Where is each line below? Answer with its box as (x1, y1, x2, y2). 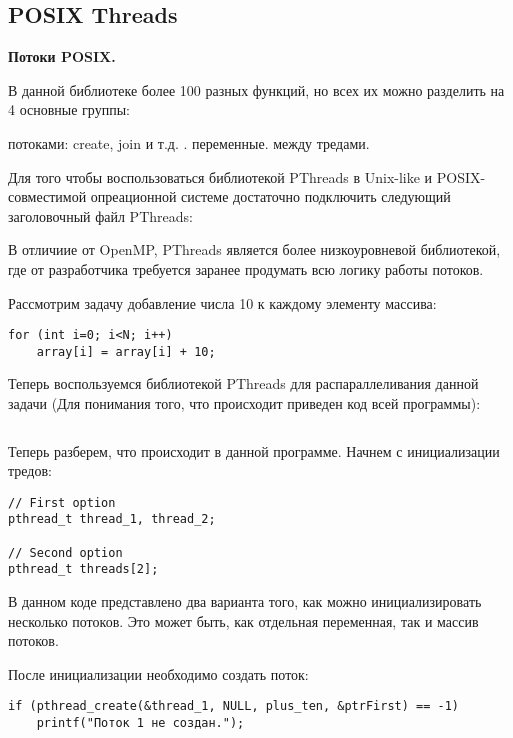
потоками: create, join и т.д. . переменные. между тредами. (8, 132, 370, 153)
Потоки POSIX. (8, 46, 116, 67)
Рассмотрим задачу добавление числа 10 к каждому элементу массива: (8, 292, 437, 313)
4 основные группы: (8, 99, 130, 120)
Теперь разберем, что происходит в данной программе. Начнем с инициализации (8, 440, 500, 461)
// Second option (8, 545, 123, 560)
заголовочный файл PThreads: (8, 205, 193, 226)
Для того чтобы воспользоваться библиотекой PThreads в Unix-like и (8, 166, 433, 187)
